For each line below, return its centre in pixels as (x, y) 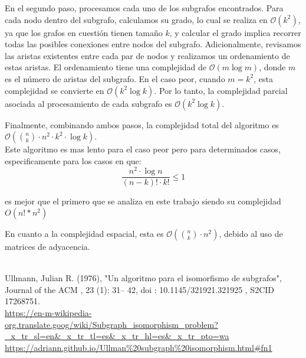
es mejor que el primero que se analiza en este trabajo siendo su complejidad (143, 201)
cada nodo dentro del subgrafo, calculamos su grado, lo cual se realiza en (136, 19)
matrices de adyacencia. (47, 247)
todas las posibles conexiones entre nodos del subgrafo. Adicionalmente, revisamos (153, 44)
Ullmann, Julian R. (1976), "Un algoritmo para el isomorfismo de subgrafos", (143, 278)
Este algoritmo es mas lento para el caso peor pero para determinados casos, (143, 149)
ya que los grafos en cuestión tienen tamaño (84, 32)
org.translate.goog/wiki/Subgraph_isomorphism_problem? (111, 324)
